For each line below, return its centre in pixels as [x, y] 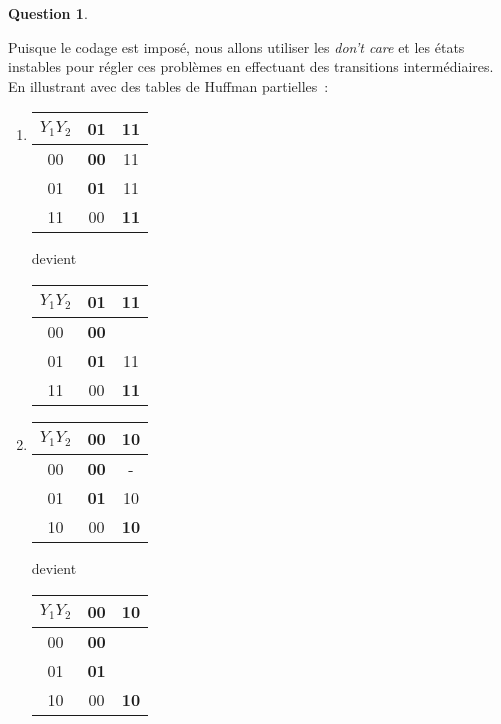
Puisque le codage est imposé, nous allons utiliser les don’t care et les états [236, 46]
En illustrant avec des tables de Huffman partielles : [168, 85]
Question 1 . [48, 13]
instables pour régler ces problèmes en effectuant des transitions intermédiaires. [251, 66]
